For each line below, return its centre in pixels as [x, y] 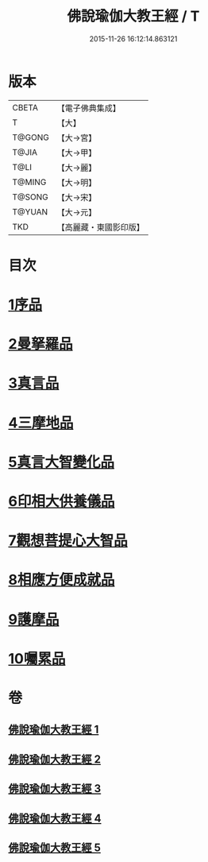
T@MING [29, 182]
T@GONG [31, 137]
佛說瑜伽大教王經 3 [55, 789]
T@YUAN [30, 211]
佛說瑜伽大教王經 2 [55, 759]
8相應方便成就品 [62, 580]
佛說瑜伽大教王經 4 [55, 818]
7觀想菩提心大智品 [68, 541]
